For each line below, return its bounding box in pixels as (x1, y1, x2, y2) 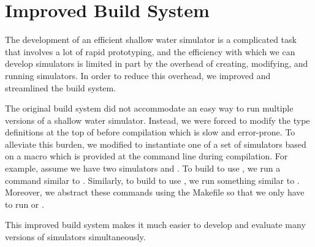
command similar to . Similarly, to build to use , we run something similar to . (5, 173, 300, 186)
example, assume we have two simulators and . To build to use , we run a (5, 162, 281, 175)
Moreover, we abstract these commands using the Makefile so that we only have (5, 186, 305, 199)
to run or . (5, 197, 44, 210)
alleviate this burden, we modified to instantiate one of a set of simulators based (5, 137, 306, 150)
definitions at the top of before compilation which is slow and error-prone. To (5, 126, 295, 139)
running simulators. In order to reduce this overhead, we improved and (5, 69, 271, 82)
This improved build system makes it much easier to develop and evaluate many (5, 218, 306, 231)
